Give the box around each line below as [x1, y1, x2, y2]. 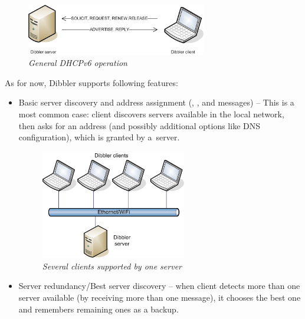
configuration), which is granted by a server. [18, 131, 180, 143]
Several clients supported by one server [42, 259, 182, 272]
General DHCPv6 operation [28, 57, 127, 69]
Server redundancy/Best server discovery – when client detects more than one [18, 279, 300, 292]
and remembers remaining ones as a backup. [18, 302, 179, 315]
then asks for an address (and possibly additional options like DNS [18, 119, 260, 131]
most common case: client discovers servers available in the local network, [18, 108, 284, 120]
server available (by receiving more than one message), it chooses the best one [18, 291, 301, 303]
